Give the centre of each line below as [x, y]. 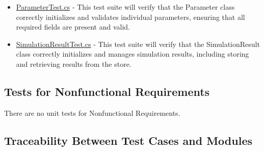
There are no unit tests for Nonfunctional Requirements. [92, 112]
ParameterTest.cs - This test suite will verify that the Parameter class [125, 7]
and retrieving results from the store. [74, 64]
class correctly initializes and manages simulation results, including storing [133, 54]
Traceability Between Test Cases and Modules [128, 140]
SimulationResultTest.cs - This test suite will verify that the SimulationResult [138, 44]
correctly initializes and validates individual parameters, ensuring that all [130, 17]
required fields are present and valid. [73, 27]
